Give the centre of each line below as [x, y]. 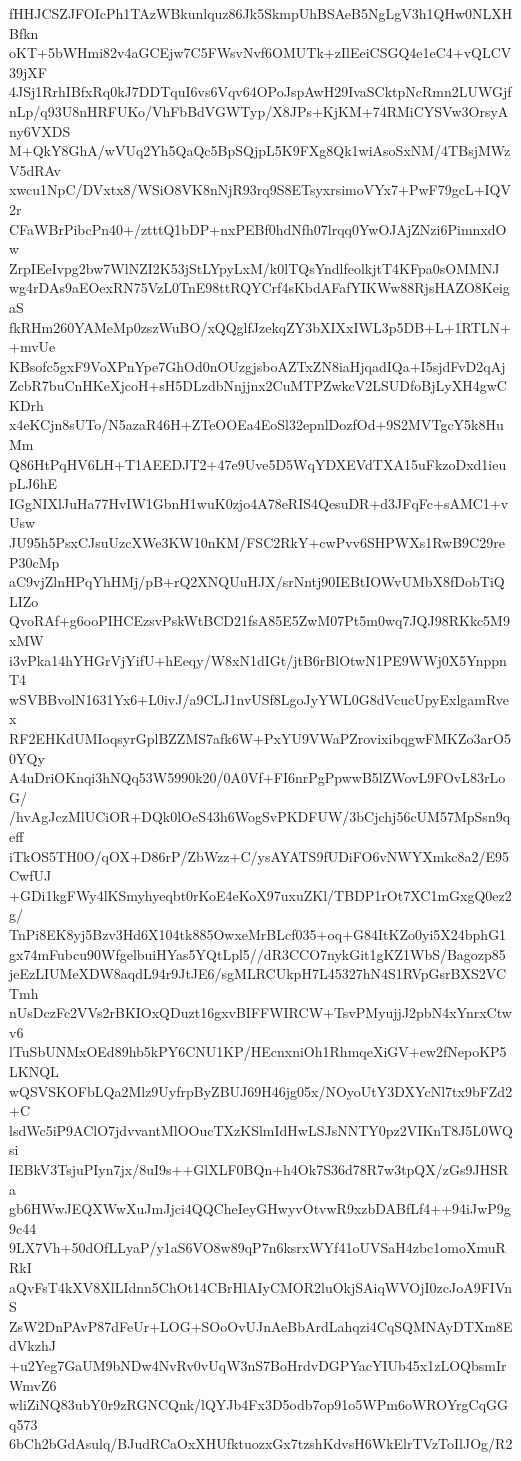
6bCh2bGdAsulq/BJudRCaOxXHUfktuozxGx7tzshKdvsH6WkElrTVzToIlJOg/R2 [261, 1443]
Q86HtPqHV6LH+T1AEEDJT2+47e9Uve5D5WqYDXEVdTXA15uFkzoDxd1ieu [258, 463]
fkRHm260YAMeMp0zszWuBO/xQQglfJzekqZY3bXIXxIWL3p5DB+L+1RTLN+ [260, 326]
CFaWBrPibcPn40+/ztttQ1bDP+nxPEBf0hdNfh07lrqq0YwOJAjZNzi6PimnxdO [258, 228]
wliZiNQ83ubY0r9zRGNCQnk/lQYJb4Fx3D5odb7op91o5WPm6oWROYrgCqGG [259, 1404]
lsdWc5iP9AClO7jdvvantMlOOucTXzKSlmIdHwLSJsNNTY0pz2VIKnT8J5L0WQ [261, 1129]
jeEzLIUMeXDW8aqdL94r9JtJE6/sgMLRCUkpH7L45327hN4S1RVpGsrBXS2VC [257, 973]
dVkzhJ [32, 1345]
